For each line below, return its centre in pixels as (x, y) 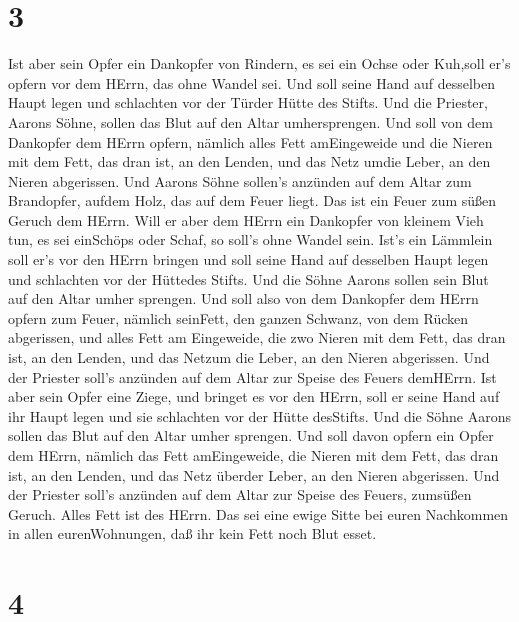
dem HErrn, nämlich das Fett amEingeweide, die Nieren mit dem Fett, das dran (253, 455)
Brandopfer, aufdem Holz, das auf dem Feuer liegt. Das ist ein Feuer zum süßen (252, 200)
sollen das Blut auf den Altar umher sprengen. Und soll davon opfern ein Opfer (251, 435)
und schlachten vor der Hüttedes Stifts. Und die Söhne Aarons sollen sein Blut (248, 278)
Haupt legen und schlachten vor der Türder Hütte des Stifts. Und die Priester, (248, 102)
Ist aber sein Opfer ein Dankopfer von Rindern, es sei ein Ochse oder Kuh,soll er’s (259, 63)
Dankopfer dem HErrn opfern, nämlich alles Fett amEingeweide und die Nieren (250, 141)
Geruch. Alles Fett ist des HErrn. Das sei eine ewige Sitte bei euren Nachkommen (258, 513)
